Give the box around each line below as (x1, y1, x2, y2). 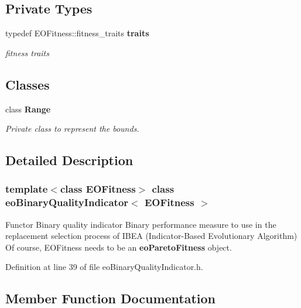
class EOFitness (60, 182, 136, 196)
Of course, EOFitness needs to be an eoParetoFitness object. (5, 241, 232, 253)
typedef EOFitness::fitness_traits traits (5, 27, 149, 39)
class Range (5, 102, 51, 115)
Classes (5, 75, 50, 93)
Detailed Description (5, 151, 134, 169)
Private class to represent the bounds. (5, 122, 139, 135)
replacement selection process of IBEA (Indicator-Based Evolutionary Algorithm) (5, 230, 297, 242)
